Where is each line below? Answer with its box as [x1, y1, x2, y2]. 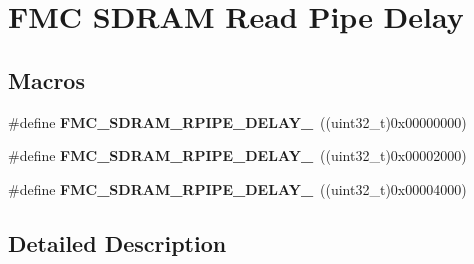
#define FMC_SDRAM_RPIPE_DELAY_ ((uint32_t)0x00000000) [8, 111, 467, 132]
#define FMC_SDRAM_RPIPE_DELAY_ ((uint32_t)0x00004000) [8, 178, 467, 199]
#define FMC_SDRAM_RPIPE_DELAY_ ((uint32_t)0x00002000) [8, 145, 467, 166]
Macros [8, 64, 85, 95]
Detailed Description [8, 227, 227, 258]
